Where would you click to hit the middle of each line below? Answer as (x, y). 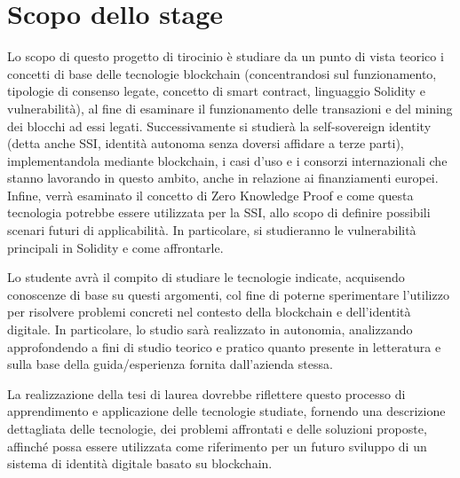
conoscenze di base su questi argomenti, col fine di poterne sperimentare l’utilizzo (228, 294)
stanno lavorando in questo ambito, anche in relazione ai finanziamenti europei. (223, 178)
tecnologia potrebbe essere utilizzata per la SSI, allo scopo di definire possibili (219, 212)
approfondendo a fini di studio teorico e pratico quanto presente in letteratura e (224, 346)
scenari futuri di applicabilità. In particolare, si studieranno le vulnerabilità (212, 230)
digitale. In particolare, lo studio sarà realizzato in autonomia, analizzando (210, 329)
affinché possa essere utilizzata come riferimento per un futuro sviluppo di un (217, 446)
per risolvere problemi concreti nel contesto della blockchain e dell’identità (209, 312)
